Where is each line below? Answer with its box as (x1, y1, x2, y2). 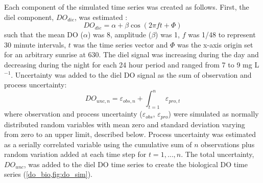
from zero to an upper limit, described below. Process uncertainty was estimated (4, 129, 256, 140)
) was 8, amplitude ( (88, 29, 152, 40)
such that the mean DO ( (4, 29, 84, 40)
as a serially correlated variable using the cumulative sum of (4, 139, 192, 149)
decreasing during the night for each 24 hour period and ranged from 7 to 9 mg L (4, 59, 259, 70)
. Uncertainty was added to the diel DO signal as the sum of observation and (11, 69, 252, 80)
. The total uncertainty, (181, 149, 254, 159)
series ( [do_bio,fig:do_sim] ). (4, 169, 92, 179)
